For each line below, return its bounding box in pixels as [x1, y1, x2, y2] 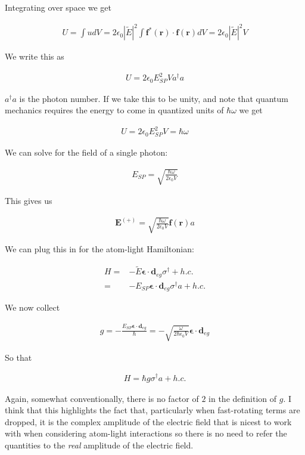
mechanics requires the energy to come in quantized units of [5, 104, 224, 116]
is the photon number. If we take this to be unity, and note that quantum [19, 92, 288, 104]
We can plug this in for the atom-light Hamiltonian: [5, 243, 194, 255]
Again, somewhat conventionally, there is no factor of [5, 392, 199, 404]
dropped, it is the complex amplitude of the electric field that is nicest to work [5, 415, 292, 428]
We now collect [5, 301, 60, 314]
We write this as [5, 50, 64, 63]
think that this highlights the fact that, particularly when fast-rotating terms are [5, 404, 300, 416]
